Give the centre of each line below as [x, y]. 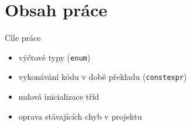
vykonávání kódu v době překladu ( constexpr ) [103, 77]
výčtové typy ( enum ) [54, 57]
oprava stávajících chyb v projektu [80, 116]
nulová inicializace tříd [59, 97]
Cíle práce [23, 38]
